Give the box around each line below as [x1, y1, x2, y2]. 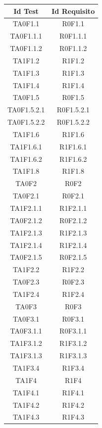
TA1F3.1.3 [10, 350, 42, 361]
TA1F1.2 [12, 55, 40, 65]
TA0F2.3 [12, 277, 40, 287]
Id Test [13, 5, 39, 16]
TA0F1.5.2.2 [7, 117, 45, 127]
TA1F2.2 [12, 264, 40, 275]
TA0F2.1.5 [10, 252, 42, 262]
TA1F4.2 [12, 399, 40, 410]
